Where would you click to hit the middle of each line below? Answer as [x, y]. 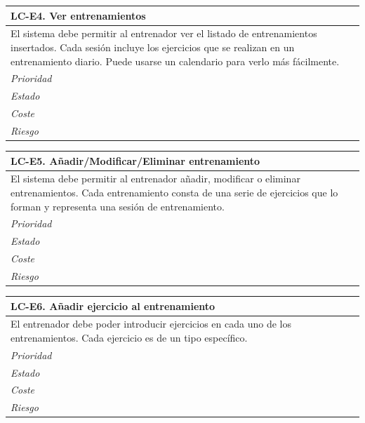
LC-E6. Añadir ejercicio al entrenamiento [113, 305]
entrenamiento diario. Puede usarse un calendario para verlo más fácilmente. [175, 61]
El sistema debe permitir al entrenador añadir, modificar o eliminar [155, 179]
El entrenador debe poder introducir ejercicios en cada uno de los [151, 324]
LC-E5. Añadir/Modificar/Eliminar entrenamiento [135, 160]
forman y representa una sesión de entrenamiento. [118, 206]
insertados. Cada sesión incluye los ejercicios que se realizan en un [153, 47]
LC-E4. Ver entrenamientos [78, 15]
